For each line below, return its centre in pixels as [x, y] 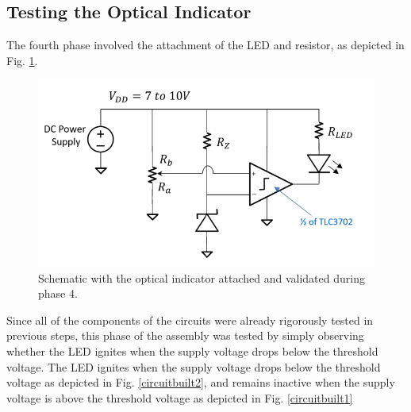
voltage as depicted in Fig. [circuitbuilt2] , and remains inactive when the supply [201, 382]
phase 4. [58, 293]
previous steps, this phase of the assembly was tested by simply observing [185, 335]
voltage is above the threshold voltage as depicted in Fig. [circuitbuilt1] [180, 397]
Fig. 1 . [22, 60]
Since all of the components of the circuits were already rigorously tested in [190, 320]
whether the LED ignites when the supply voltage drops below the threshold [192, 350]
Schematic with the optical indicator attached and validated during [202, 277]
